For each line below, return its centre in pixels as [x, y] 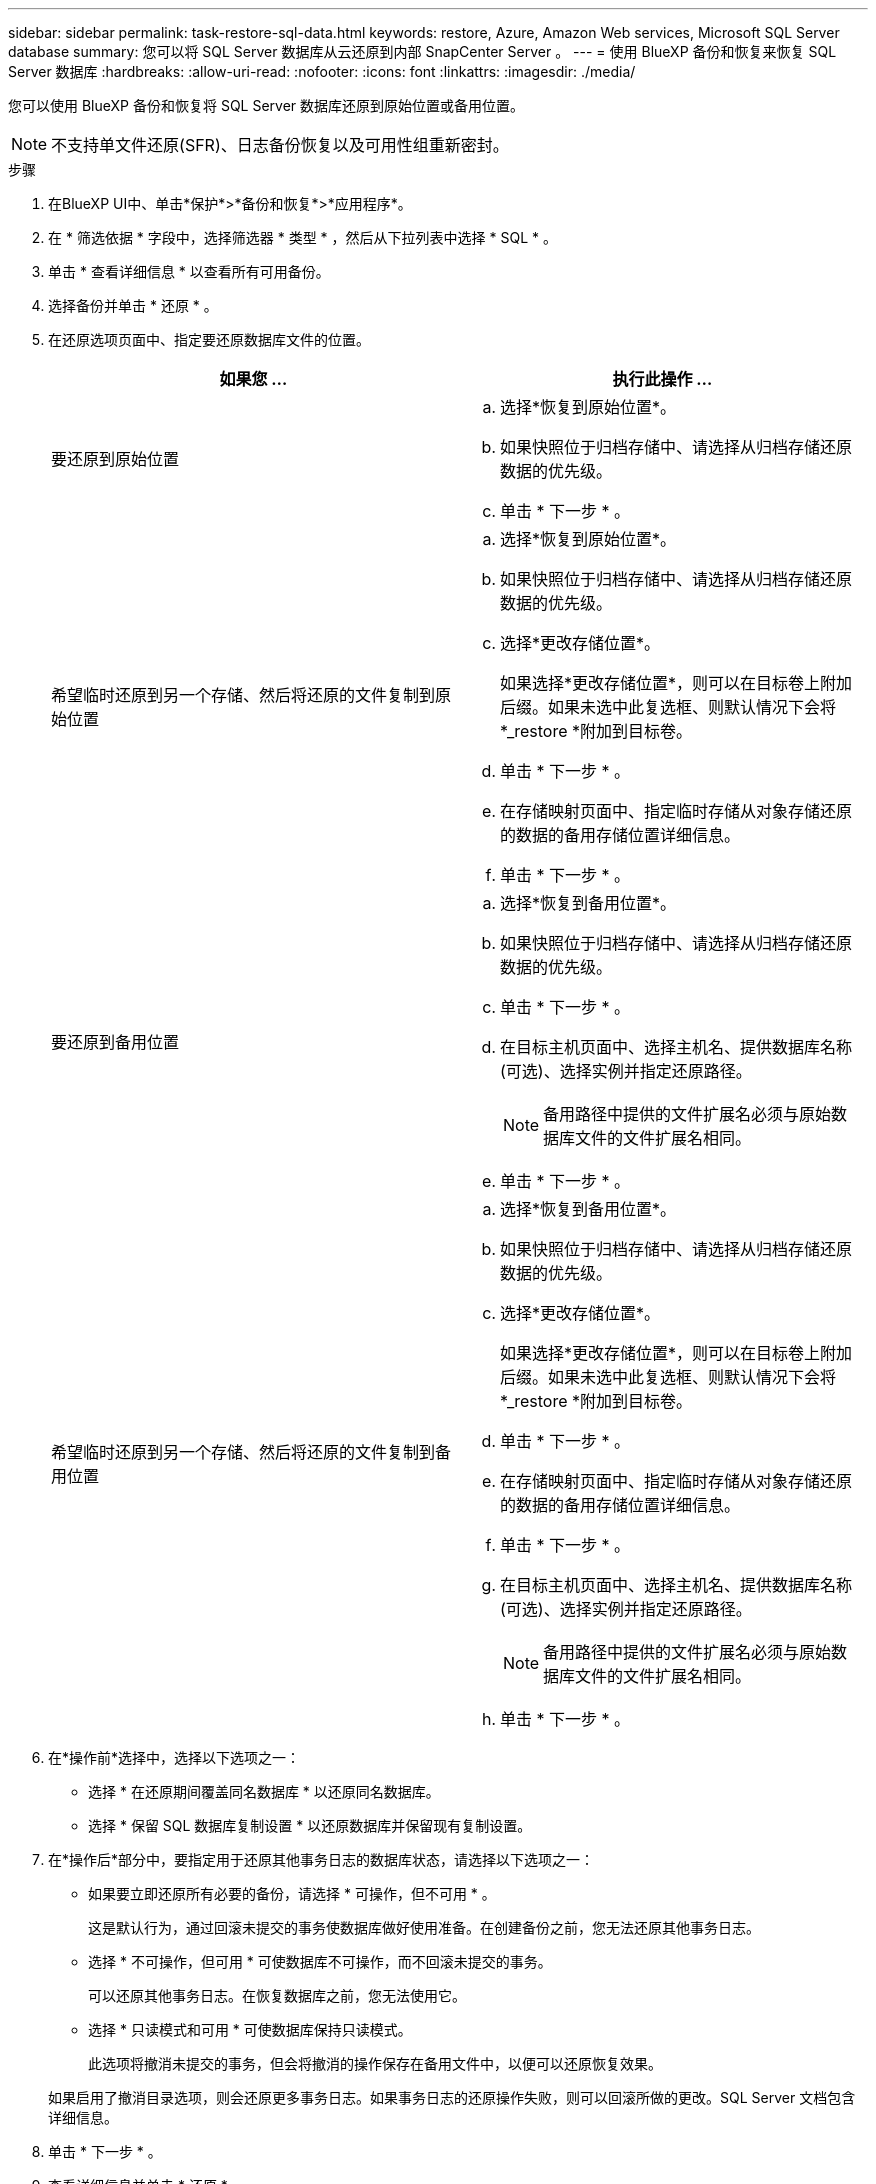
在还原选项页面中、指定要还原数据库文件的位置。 [209, 339]
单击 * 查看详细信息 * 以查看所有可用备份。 [189, 271]
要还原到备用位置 [115, 1042]
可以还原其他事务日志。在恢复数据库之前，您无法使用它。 [277, 1995]
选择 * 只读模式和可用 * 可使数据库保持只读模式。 [250, 2029]
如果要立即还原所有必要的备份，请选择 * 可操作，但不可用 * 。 [292, 1893]
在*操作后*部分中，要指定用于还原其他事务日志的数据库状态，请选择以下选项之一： [321, 1859]
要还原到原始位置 [115, 459]
